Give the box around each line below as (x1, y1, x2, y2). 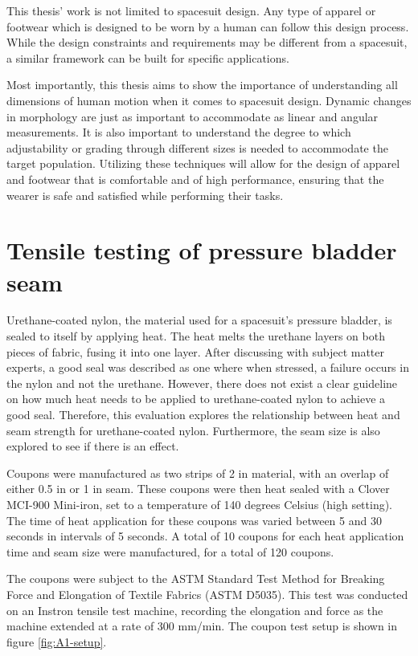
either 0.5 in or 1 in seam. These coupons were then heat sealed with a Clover (6, 480, 390, 497)
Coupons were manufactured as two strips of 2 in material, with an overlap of (6, 464, 389, 481)
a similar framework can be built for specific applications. (6, 49, 289, 66)
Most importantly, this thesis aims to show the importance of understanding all (6, 76, 398, 93)
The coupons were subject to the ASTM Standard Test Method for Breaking (6, 570, 385, 587)
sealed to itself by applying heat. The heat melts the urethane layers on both (6, 328, 385, 344)
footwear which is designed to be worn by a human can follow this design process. (6, 18, 409, 35)
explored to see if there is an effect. (6, 438, 179, 454)
